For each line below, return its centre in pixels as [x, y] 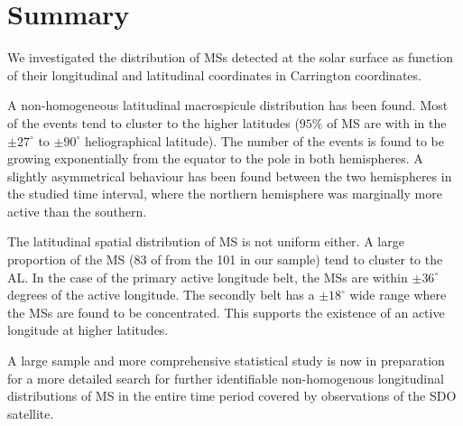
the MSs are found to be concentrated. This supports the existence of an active [226, 312]
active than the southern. [77, 211]
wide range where [398, 295]
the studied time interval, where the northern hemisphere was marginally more [225, 194]
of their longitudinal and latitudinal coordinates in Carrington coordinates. [214, 74]
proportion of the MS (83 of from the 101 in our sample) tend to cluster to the [225, 259]
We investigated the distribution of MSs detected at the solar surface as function [231, 57]
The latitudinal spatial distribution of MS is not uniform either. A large [206, 241]
